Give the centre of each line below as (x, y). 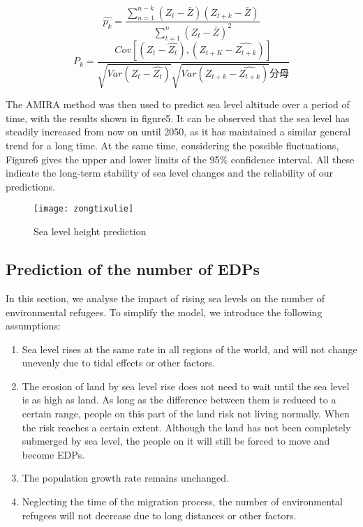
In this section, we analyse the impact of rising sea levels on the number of (165, 298)
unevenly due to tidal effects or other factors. (118, 363)
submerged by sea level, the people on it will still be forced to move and (176, 441)
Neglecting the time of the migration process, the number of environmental (182, 502)
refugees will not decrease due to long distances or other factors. (159, 515)
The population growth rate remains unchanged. (125, 478)
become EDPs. (53, 454)
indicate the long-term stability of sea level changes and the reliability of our (169, 173)
